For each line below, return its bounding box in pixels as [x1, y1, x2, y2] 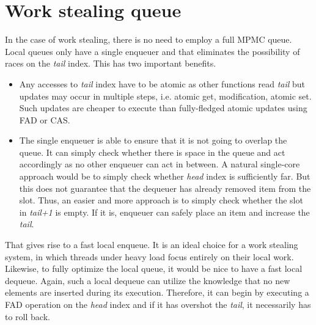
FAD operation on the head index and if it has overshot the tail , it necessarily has [5, 298, 311, 310]
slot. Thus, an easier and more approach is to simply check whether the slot [19, 194, 303, 206]
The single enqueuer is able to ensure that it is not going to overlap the [19, 134, 287, 147]
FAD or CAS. [19, 113, 70, 126]
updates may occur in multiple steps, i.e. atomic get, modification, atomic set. [19, 89, 312, 102]
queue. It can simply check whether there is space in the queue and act [19, 145, 285, 158]
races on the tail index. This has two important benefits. [5, 57, 216, 70]
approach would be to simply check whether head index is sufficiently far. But [19, 170, 310, 183]
